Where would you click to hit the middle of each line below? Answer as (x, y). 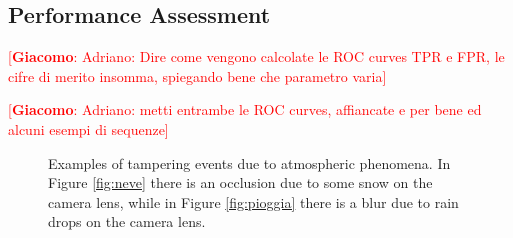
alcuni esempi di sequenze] (88, 128)
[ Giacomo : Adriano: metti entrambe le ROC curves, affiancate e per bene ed (245, 109)
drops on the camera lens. (127, 221)
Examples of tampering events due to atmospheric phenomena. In (249, 162)
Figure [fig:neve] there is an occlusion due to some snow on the (240, 182)
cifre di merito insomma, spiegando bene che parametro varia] (197, 75)
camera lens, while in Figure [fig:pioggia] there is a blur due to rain (253, 201)
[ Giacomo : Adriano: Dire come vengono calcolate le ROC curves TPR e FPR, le (256, 56)
